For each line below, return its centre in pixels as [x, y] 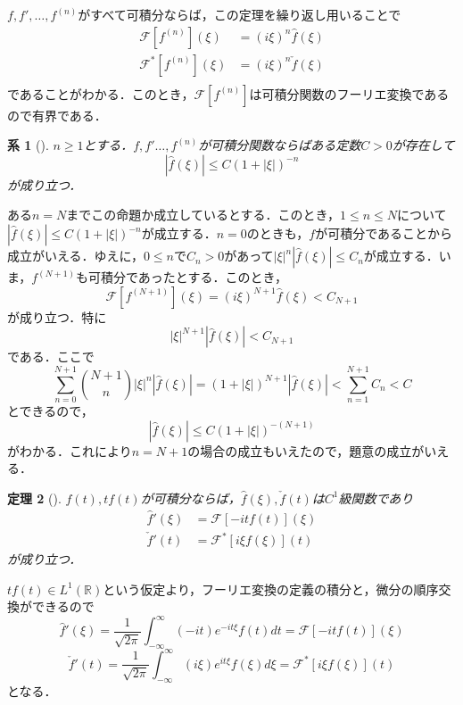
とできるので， [50, 410]
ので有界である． [57, 115]
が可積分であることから [384, 233]
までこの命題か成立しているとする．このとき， [203, 215]
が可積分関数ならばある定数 [280, 145]
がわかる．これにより [70, 450]
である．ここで [51, 357]
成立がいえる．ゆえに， [75, 256]
